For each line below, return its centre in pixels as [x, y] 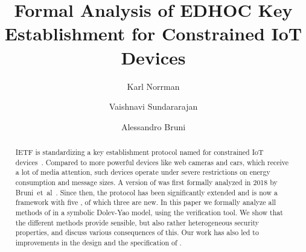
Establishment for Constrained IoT [153, 33]
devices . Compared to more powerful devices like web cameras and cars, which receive [152, 162]
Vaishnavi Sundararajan [153, 106]
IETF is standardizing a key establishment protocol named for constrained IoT [139, 152]
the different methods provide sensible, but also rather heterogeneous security [137, 222]
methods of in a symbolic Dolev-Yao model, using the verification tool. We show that [149, 213]
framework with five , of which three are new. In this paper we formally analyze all [146, 202]
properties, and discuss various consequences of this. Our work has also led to [137, 232]
